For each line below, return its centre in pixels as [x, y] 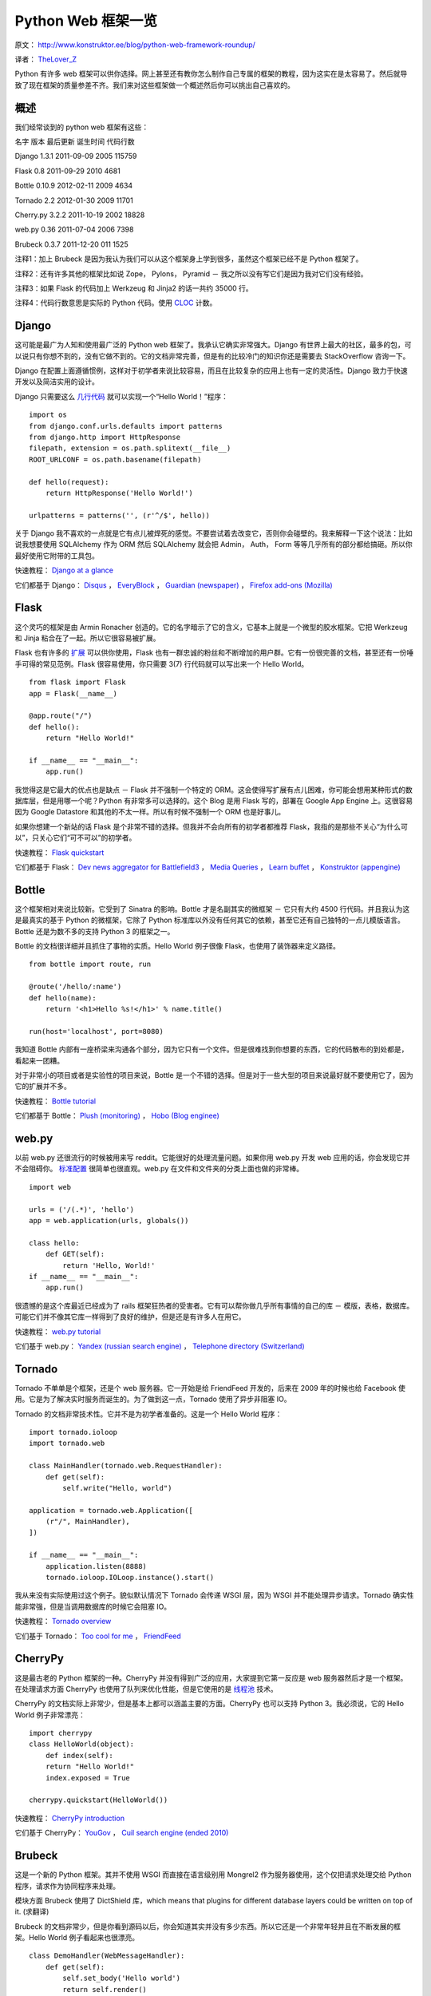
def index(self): [79, 1755]
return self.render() [105, 1989]
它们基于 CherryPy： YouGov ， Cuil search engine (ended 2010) [122, 1833]
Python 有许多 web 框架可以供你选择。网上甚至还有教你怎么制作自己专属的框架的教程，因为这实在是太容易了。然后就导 [211, 74]
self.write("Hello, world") [117, 1488]
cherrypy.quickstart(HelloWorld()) [99, 1800]
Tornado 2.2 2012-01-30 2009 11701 [74, 200]
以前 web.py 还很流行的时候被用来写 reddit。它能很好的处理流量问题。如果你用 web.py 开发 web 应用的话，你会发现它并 [213, 1158]
